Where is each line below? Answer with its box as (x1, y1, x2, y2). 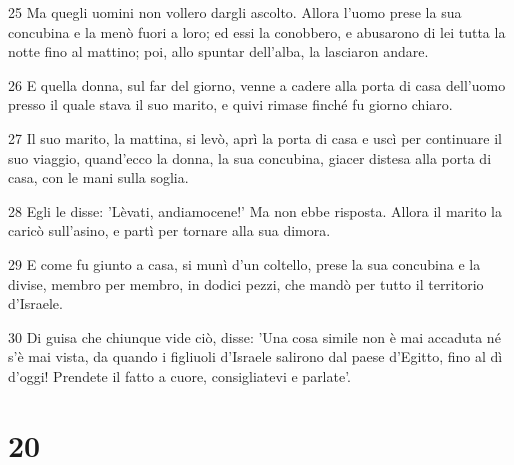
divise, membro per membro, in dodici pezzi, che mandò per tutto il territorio (8, 273, 484, 294)
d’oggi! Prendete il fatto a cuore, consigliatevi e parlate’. (8, 365, 352, 386)
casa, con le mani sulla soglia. (8, 167, 189, 188)
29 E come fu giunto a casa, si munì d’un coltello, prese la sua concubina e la (8, 253, 481, 274)
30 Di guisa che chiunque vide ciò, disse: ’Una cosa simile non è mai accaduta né (8, 326, 501, 347)
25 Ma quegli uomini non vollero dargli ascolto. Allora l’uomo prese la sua (8, 2, 462, 22)
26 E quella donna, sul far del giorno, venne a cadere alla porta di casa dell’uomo (8, 74, 506, 95)
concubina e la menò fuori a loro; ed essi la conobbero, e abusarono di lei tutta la (8, 21, 506, 42)
